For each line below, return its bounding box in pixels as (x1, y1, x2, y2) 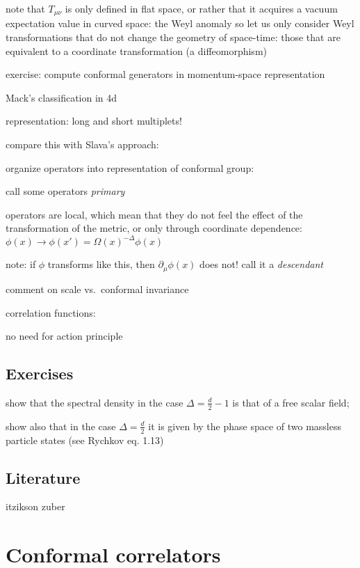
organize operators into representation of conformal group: (6, 160, 254, 175)
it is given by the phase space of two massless (148, 418, 342, 433)
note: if (6, 257, 36, 271)
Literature (6, 466, 81, 488)
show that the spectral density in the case (6, 395, 183, 409)
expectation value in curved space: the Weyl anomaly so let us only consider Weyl (6, 16, 354, 31)
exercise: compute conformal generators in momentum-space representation (6, 67, 325, 81)
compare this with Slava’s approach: (6, 137, 159, 152)
